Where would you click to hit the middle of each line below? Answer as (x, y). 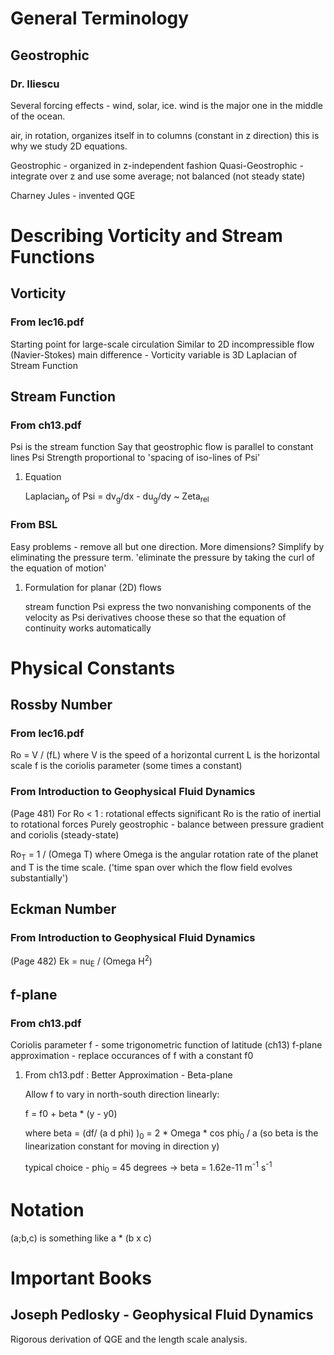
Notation (47, 1209)
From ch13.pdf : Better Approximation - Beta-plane (128, 1075)
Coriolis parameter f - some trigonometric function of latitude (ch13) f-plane (166, 1045)
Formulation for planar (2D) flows (93, 587)
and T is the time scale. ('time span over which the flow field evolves (151, 867)
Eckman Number (63, 908)
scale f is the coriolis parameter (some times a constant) (126, 766)
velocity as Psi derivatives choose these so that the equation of (155, 617)
